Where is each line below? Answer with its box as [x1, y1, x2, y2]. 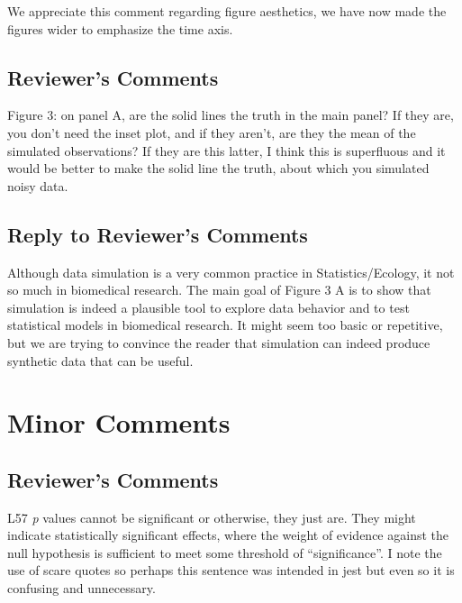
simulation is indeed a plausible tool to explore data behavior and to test [7, 297, 410, 316]
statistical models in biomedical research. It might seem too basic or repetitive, [7, 315, 443, 334]
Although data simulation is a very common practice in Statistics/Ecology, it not [7, 262, 455, 281]
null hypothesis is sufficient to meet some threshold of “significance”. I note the [7, 543, 442, 562]
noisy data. [7, 176, 68, 195]
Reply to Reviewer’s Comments [7, 220, 308, 248]
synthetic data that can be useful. [7, 351, 194, 370]
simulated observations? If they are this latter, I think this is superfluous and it [7, 141, 446, 160]
